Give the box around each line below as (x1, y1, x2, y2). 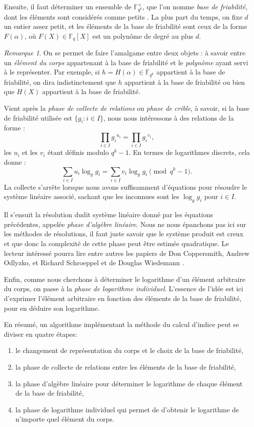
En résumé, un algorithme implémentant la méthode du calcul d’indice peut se (4, 319, 239, 329)
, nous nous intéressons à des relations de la (103, 112, 234, 123)
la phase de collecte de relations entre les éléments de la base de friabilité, (15, 361, 236, 372)
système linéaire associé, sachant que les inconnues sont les (4, 191, 179, 201)
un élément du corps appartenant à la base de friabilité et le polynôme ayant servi (4, 57, 248, 67)
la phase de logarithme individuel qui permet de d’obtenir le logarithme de (15, 404, 239, 414)
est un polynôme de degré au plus (92, 30, 193, 41)
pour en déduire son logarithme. (4, 302, 100, 313)
